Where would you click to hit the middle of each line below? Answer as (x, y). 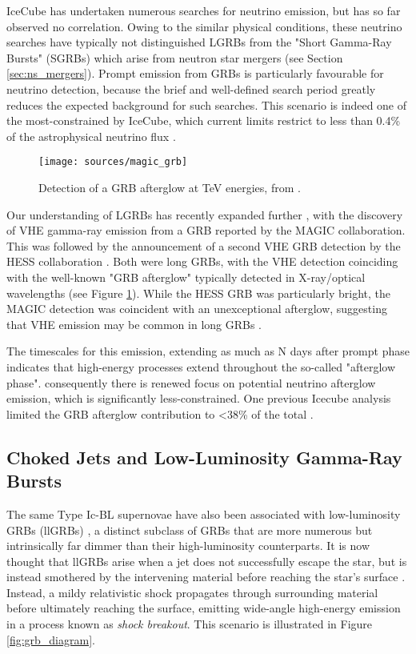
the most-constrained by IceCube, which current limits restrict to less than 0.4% (204, 120)
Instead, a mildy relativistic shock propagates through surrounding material (192, 592)
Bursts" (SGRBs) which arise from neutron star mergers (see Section (175, 57)
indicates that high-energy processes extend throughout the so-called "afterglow (201, 366)
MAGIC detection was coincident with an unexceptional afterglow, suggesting (197, 309)
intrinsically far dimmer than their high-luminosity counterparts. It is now (188, 546)
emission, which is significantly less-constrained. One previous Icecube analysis (199, 398)
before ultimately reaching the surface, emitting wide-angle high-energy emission (204, 608)
